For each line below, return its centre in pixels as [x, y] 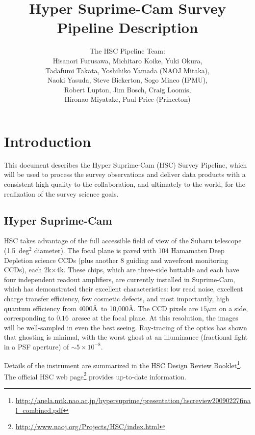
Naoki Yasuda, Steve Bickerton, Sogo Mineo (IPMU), [127, 80]
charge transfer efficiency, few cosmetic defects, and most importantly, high [117, 298]
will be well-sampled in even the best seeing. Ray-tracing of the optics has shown [126, 327]
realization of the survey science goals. [61, 193]
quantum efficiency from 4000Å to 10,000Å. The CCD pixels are [101, 308]
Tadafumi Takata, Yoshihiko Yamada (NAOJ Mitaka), [127, 70]
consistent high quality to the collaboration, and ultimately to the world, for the [125, 184]
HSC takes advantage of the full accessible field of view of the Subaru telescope [123, 241]
